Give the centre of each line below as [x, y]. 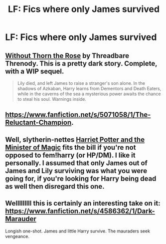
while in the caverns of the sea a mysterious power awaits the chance [89, 94]
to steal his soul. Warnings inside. [52, 99]
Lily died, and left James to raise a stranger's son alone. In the [81, 83]
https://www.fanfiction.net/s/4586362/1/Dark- [80, 211]
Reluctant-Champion [38, 122]
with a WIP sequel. [35, 71]
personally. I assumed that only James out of [77, 163]
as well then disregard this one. [55, 186]
